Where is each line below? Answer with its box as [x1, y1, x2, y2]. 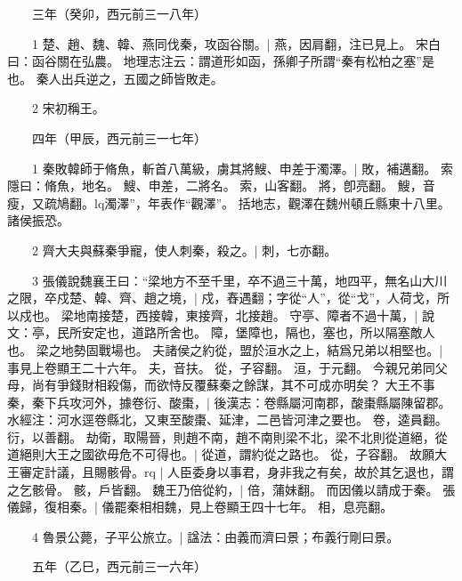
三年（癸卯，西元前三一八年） [31, 4, 207, 22]
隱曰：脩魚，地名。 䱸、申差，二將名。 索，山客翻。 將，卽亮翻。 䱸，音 [7, 176, 435, 195]
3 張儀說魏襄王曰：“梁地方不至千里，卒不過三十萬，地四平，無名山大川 [31, 270, 448, 289]
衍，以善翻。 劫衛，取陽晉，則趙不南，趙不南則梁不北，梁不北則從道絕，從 [7, 427, 448, 446]
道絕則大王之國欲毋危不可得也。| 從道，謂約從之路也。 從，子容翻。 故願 [7, 445, 434, 464]
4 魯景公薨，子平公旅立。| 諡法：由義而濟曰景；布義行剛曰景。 [31, 527, 400, 545]
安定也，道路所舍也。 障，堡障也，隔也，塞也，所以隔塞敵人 [81, 323, 435, 342]
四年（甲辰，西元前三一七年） [31, 128, 207, 147]
